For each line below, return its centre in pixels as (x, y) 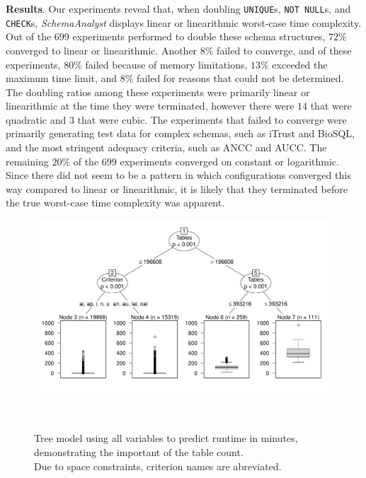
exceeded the (300, 64)
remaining (27, 161)
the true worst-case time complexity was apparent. (115, 203)
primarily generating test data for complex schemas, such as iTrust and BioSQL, (180, 133)
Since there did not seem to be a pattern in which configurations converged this (178, 175)
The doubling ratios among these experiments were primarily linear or (158, 92)
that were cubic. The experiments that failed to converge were (212, 119)
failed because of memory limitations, (166, 64)
